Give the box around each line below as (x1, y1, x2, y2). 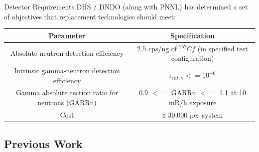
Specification (170, 30, 215, 40)
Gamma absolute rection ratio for (15, 87, 119, 98)
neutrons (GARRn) (37, 97, 97, 107)
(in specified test (197, 43, 248, 53)
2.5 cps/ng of (137, 43, 177, 53)
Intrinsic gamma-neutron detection (14, 65, 120, 75)
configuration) (171, 53, 214, 63)
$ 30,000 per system (162, 109, 223, 120)
